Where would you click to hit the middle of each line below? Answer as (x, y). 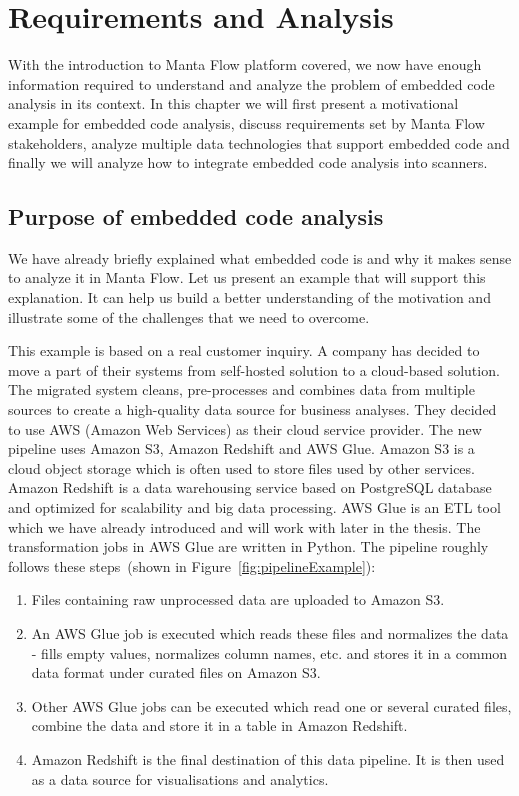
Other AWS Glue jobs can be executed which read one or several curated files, (271, 705)
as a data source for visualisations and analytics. (180, 778)
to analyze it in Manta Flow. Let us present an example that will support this (247, 277)
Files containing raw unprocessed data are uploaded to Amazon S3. (238, 599)
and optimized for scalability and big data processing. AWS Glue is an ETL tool (254, 507)
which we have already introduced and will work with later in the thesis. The (244, 526)
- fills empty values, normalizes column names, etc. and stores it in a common (269, 652)
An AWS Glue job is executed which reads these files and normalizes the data (270, 632)
